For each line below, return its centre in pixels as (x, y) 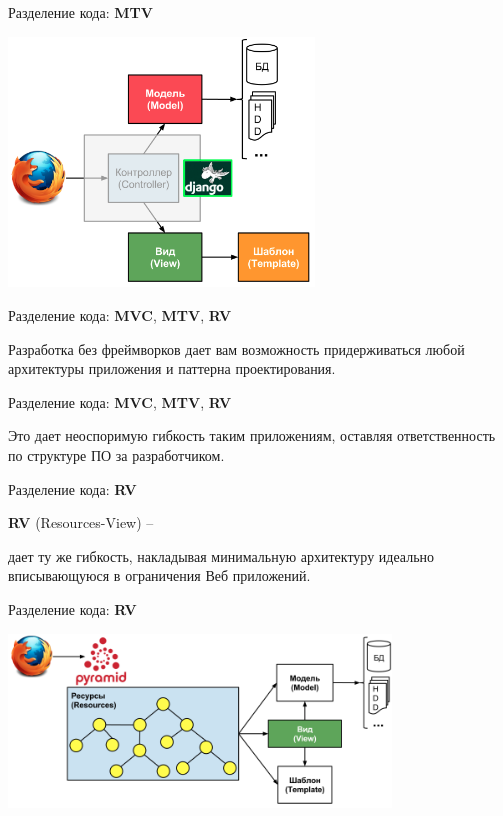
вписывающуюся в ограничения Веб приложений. (159, 575)
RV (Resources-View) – (81, 522)
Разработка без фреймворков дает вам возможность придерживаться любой (236, 348)
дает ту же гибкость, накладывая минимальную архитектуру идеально (221, 555)
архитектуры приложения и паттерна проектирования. (172, 368)
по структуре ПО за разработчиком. (116, 454)
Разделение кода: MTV (80, 12)
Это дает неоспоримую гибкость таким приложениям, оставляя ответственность (252, 435)
